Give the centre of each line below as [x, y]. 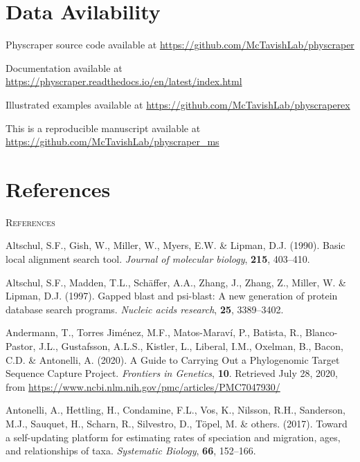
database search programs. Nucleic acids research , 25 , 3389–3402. [145, 309]
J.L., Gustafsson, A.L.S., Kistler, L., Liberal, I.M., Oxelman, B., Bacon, [191, 345]
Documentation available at [64, 67]
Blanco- [322, 332]
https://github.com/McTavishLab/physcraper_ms [112, 141]
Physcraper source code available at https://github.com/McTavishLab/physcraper [180, 45]
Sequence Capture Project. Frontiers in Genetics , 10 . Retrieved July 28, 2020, [172, 373]
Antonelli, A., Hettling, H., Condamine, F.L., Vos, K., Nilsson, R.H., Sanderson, [175, 410]
